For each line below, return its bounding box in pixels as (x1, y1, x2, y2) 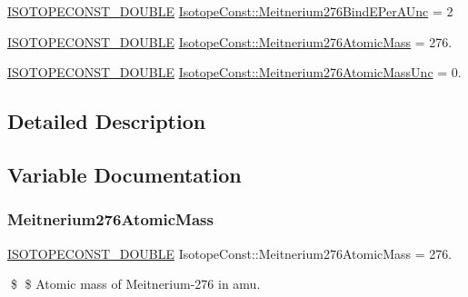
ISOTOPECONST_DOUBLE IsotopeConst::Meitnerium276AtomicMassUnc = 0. (7, 63, 462, 82)
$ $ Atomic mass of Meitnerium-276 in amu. (10, 274, 261, 293)
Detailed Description (7, 107, 206, 135)
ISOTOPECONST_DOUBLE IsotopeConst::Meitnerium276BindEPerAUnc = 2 (7, 2, 453, 20)
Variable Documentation (7, 160, 242, 188)
